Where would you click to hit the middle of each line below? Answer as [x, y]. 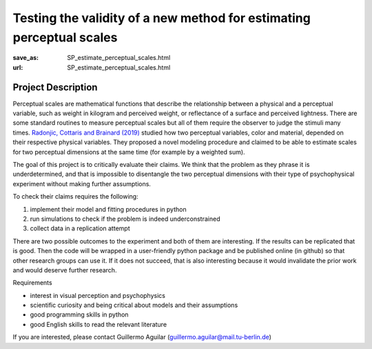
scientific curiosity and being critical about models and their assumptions [134, 305]
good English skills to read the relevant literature [99, 324]
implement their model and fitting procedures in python [108, 209]
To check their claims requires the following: [75, 197]
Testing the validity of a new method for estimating [162, 18]
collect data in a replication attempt [80, 228]
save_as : [26, 58]
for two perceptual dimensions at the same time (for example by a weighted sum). [129, 152]
